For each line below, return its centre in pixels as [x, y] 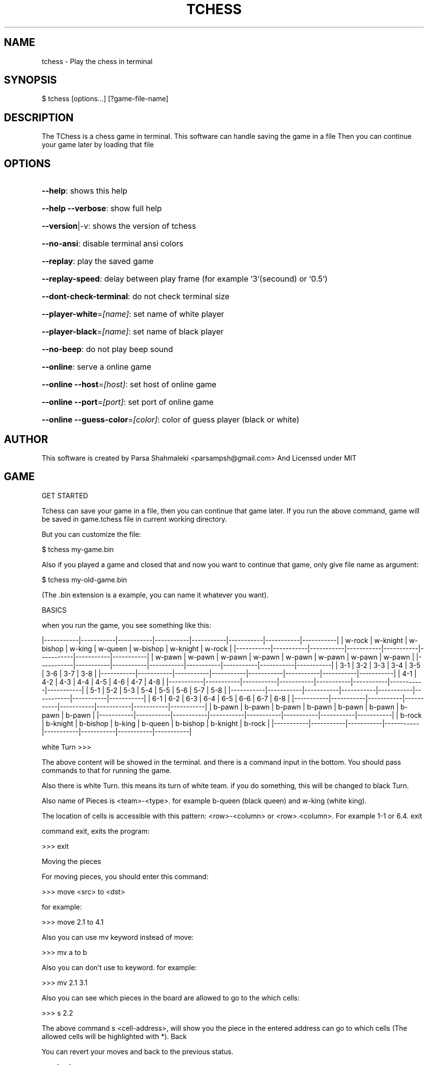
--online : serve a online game [96, 367]
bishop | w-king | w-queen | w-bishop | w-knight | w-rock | [137, 648]
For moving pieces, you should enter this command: [125, 876]
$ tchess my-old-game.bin [84, 579]
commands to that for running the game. [107, 770]
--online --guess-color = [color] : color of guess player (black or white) [171, 420]
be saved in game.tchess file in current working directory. [134, 519]
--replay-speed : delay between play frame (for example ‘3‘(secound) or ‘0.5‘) [185, 279]
